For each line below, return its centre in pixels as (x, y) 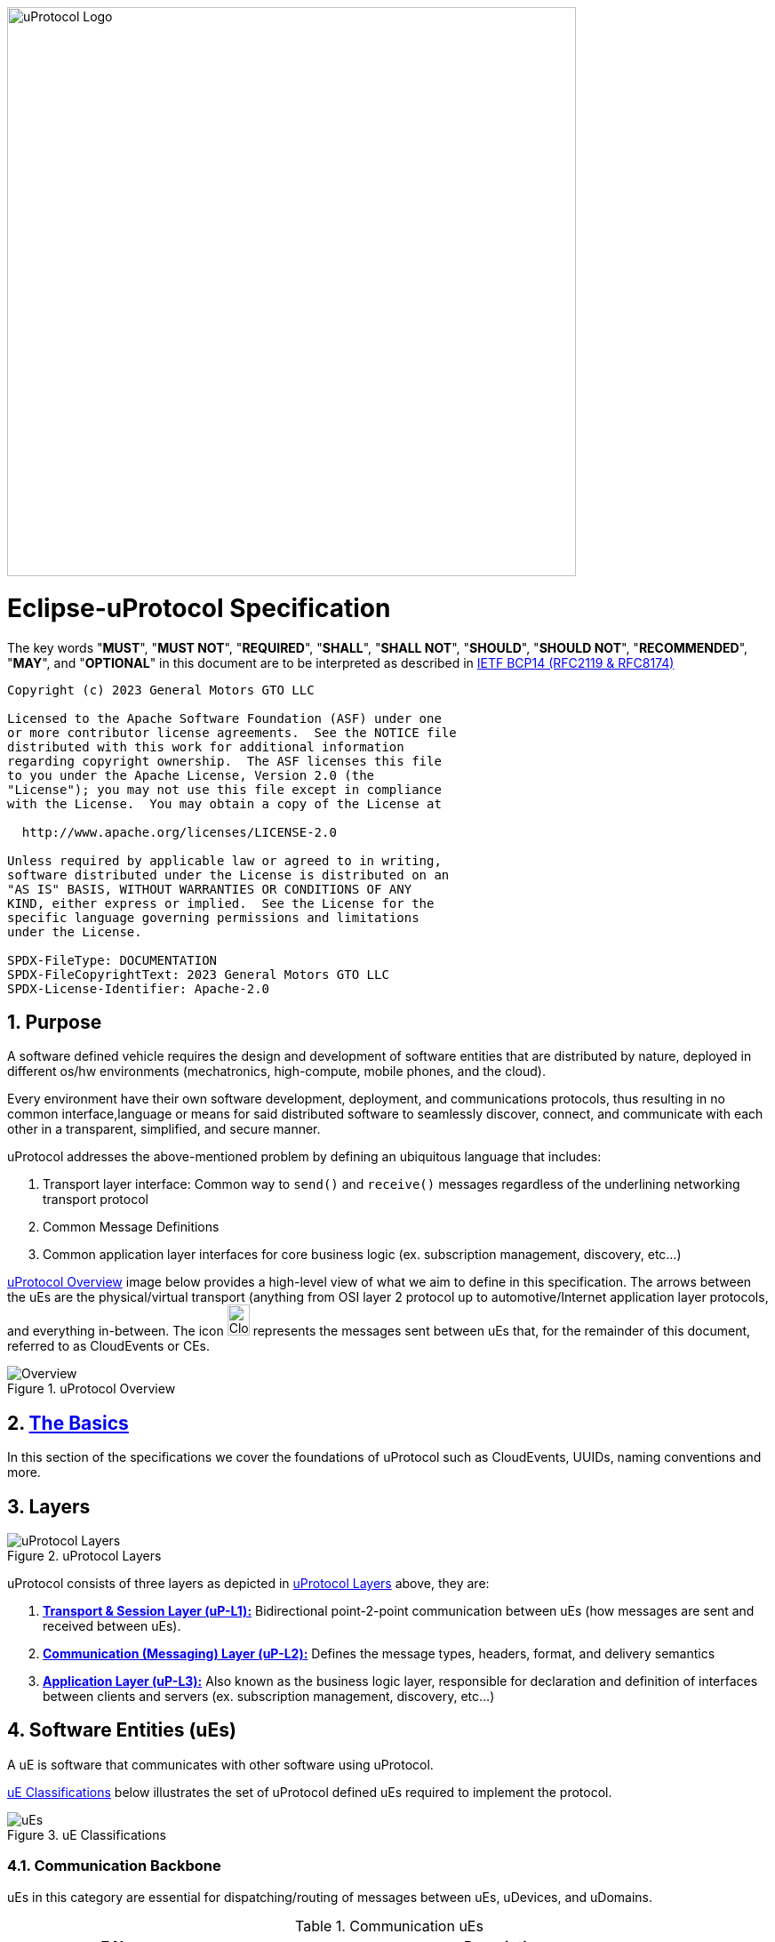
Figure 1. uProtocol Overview (92, 1389)
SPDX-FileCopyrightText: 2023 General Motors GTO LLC (198, 974)
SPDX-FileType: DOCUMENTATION (112, 960)
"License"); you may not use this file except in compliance (224, 789)
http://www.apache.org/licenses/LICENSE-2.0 (179, 832)
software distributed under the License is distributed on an (228, 875)
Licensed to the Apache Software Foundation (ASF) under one (224, 718)
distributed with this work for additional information (206, 746)
